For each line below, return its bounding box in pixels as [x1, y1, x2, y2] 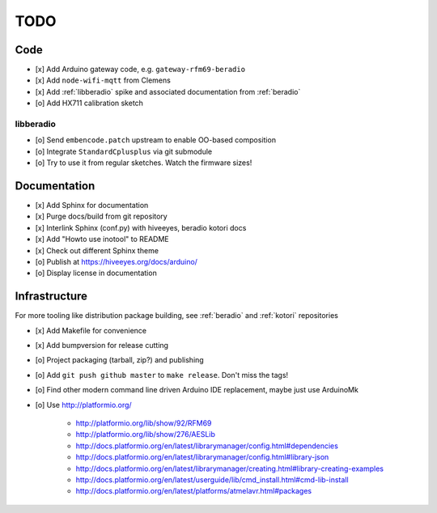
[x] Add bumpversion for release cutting [35, 341, 169, 350]
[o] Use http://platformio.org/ [35, 400, 133, 409]
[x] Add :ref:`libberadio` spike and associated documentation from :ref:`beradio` [35, 87, 301, 96]
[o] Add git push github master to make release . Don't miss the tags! [35, 370, 289, 379]
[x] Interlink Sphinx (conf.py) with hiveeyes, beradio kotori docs [35, 223, 247, 232]
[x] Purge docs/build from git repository [35, 211, 168, 222]
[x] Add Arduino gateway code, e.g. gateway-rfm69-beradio [35, 65, 246, 74]
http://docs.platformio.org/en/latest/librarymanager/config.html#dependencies [75, 441, 339, 451]
